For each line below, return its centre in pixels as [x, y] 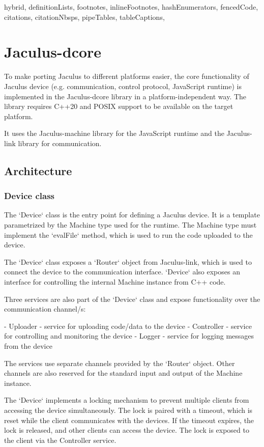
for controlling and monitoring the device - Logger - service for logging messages [129, 336]
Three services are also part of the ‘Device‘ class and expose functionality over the [132, 299]
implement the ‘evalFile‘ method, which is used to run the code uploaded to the [128, 234]
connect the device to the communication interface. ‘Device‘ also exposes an [122, 272]
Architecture [38, 170]
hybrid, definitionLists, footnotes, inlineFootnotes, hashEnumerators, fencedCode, [131, 7]
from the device [28, 346]
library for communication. [60, 143]
